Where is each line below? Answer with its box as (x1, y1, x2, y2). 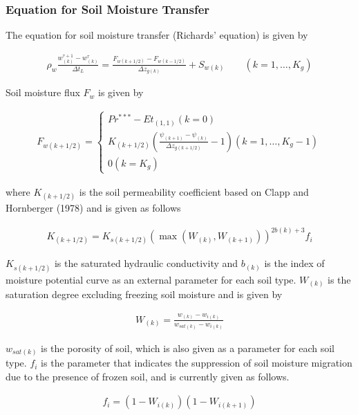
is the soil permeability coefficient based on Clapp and (79, 185, 309, 199)
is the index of (264, 256, 325, 270)
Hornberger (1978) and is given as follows (6, 201, 181, 215)
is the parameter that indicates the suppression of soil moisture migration (41, 356, 352, 370)
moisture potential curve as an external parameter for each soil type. (6, 272, 296, 286)
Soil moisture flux (6, 85, 80, 100)
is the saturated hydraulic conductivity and (54, 256, 238, 270)
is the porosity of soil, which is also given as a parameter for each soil (41, 340, 335, 355)
